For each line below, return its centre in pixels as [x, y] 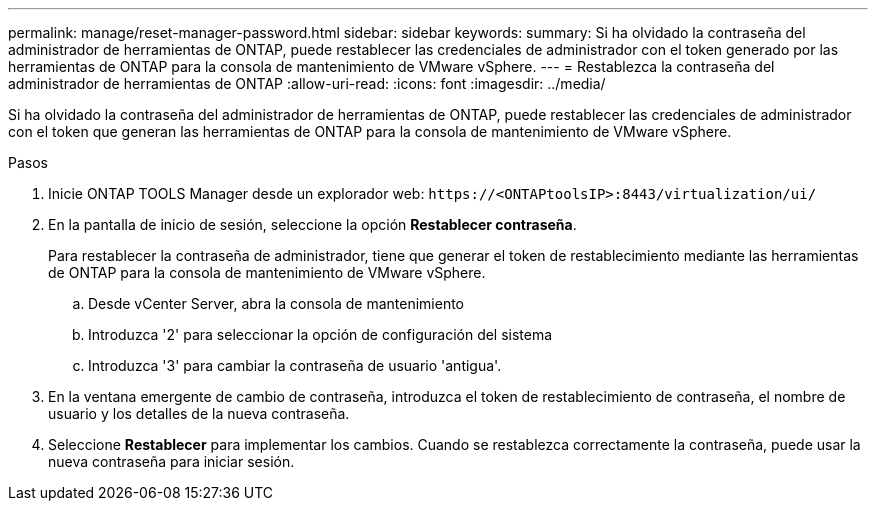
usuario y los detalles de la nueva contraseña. [199, 413]
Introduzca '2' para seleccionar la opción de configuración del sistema [320, 334]
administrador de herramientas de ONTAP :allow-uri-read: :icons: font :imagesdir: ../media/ [307, 83]
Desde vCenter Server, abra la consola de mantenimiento [276, 303]
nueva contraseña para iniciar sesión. [171, 461]
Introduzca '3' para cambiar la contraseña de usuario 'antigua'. [295, 365]
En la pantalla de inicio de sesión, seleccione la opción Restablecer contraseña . [312, 224]
